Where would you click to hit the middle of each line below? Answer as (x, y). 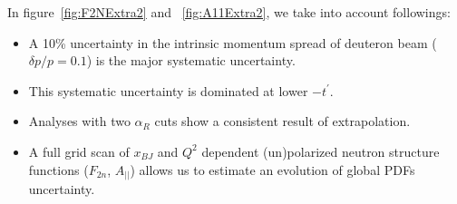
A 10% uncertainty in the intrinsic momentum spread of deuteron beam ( (233, 42)
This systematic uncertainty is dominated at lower (168, 90)
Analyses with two (79, 121)
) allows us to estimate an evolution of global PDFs (272, 169)
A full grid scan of (79, 151)
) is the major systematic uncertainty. (191, 60)
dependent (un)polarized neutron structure (321, 151)
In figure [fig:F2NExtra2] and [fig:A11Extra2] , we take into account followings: (229, 12)
